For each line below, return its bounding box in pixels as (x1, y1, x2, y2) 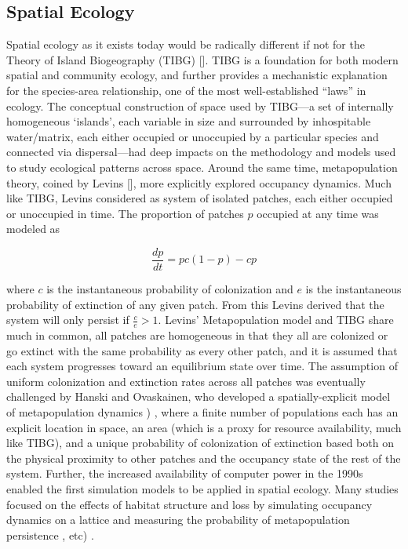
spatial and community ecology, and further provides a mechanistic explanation (6, 67, 388, 83)
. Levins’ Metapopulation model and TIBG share (158, 311, 394, 328)
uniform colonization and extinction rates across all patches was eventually (6, 373, 366, 389)
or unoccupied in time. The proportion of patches (6, 205, 244, 221)
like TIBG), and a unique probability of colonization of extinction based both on (6, 434, 394, 451)
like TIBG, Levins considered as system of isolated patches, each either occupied (6, 190, 393, 206)
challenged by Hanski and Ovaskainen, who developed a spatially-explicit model (6, 388, 391, 405)
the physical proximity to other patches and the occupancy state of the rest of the (6, 449, 401, 466)
